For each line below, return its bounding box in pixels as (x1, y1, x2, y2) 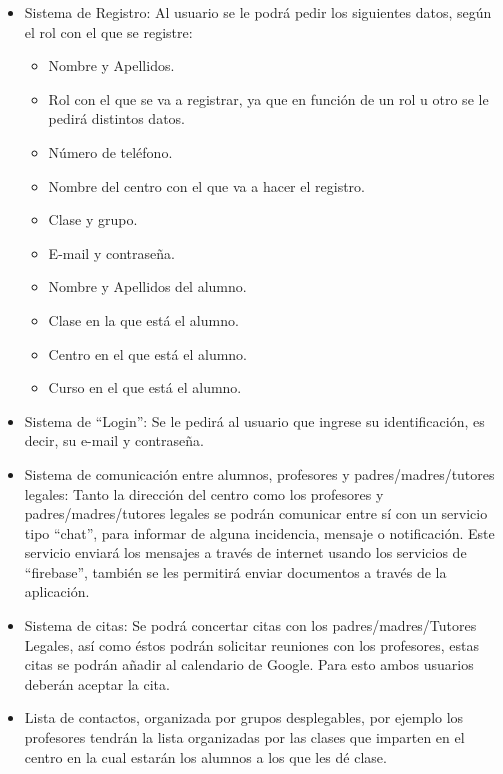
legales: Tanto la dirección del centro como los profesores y (24, 483, 384, 504)
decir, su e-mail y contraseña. (24, 430, 204, 451)
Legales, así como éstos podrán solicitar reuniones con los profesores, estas (24, 634, 480, 655)
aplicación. (24, 581, 90, 602)
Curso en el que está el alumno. (48, 377, 242, 398)
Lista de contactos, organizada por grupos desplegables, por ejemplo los (24, 707, 464, 728)
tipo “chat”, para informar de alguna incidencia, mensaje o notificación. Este (24, 522, 495, 543)
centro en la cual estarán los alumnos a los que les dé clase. (24, 746, 387, 767)
